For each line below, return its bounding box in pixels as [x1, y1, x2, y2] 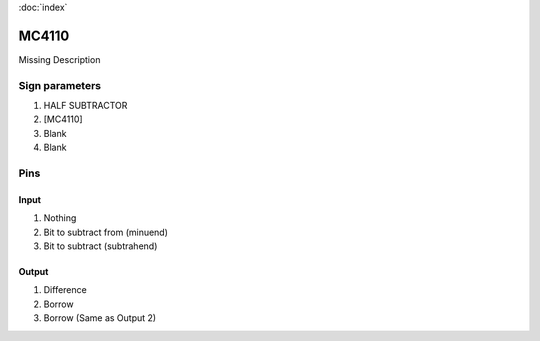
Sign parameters [18, 78, 102, 92]
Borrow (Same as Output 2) [43, 312, 157, 324]
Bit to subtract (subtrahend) [43, 240, 158, 252]
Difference [43, 284, 87, 296]
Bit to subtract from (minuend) [43, 226, 169, 238]
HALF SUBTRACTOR [43, 100, 128, 112]
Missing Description [18, 53, 101, 65]
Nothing [43, 212, 77, 224]
